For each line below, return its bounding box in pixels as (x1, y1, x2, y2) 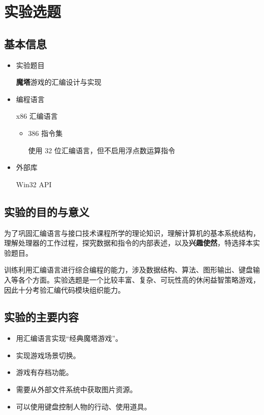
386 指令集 (28, 127, 63, 138)
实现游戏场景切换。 (16, 350, 80, 360)
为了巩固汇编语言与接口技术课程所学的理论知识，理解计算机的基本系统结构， (4, 227, 260, 238)
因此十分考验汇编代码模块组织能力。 (4, 284, 125, 295)
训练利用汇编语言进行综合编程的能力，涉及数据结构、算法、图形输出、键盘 (4, 264, 253, 275)
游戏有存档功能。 (16, 367, 73, 377)
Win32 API (16, 179, 52, 189)
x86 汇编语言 (16, 111, 58, 121)
